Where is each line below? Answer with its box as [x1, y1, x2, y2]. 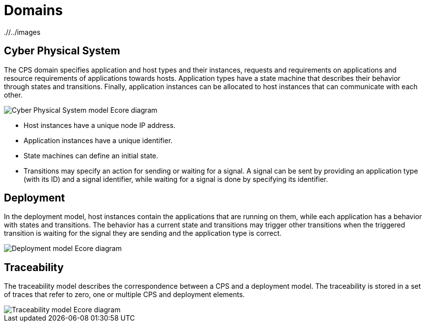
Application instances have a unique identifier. [24, 136, 173, 145]
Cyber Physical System [4, 45, 120, 57]
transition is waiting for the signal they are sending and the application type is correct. [4, 229, 282, 238]
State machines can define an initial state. [24, 151, 159, 160]
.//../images [4, 27, 41, 36]
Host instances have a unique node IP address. [24, 121, 176, 129]
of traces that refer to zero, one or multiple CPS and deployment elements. [4, 290, 245, 299]
